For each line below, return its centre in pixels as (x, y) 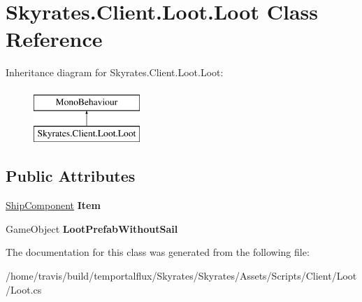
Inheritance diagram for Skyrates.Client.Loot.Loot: (115, 72)
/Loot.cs (24, 289)
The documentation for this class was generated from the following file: (158, 252)
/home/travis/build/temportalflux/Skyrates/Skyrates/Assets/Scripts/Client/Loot (181, 276)
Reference (54, 39)
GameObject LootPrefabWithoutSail (92, 228)
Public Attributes (71, 176)
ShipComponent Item (53, 205)
